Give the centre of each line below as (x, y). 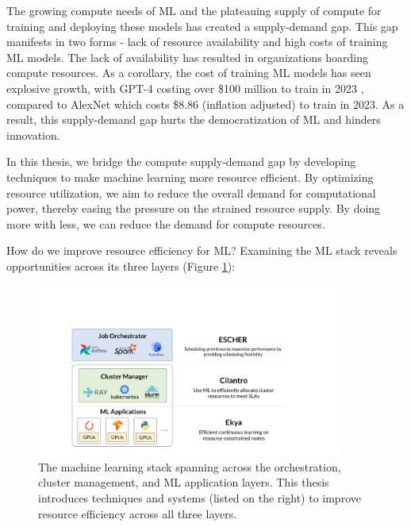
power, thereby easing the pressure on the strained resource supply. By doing (194, 208)
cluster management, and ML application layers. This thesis (184, 482)
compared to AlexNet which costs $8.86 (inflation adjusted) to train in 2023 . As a (205, 104)
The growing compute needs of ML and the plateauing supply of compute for (194, 10)
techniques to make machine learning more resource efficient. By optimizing (190, 177)
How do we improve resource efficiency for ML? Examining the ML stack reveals (202, 250)
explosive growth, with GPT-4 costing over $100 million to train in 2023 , (185, 88)
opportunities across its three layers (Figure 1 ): (121, 265)
